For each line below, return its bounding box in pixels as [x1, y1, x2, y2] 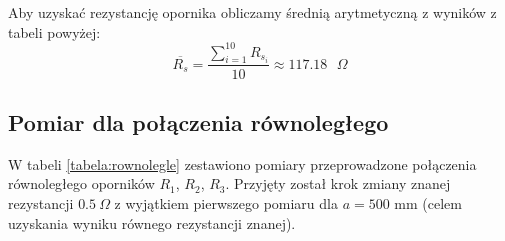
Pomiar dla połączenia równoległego [8, 106, 389, 137]
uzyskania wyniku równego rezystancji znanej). [8, 212, 296, 233]
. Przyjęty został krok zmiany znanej [225, 173, 451, 194]
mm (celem [394, 192, 462, 213]
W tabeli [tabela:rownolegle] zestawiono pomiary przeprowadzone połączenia [8, 153, 477, 174]
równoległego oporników [8, 173, 155, 194]
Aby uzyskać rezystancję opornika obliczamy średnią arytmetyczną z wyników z [8, 2, 497, 22]
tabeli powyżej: [8, 21, 101, 42]
